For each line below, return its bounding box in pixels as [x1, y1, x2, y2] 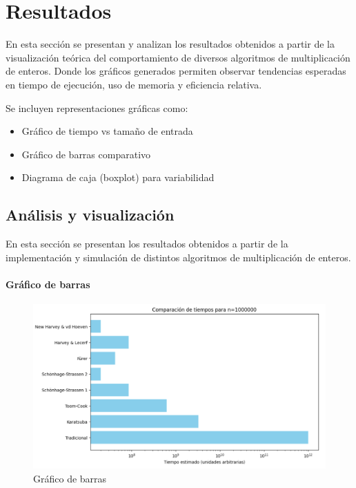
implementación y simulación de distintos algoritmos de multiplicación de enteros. [6, 250, 351, 264]
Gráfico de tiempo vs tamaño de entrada [21, 124, 193, 138]
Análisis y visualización [6, 204, 175, 225]
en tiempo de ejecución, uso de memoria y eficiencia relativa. [6, 77, 262, 91]
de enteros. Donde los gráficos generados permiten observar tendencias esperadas [6, 64, 346, 78]
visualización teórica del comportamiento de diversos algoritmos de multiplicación [6, 50, 350, 64]
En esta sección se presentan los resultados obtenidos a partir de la [6, 236, 288, 251]
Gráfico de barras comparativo [21, 147, 151, 161]
